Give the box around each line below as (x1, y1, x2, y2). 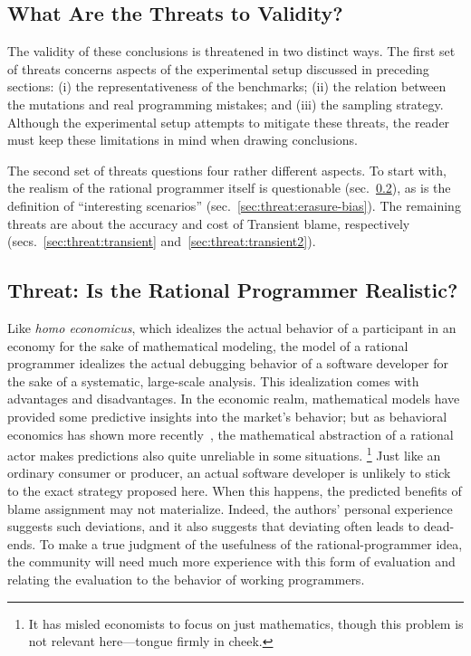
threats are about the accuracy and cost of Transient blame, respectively (7, 214, 410, 233)
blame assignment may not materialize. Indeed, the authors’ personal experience (7, 499, 453, 518)
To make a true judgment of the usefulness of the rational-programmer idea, (39, 534, 463, 553)
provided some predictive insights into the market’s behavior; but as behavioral (7, 406, 447, 425)
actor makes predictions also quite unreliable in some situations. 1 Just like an (7, 443, 441, 464)
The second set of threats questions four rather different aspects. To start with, (7, 160, 447, 179)
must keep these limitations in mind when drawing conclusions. (7, 130, 358, 149)
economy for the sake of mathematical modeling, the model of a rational (7, 336, 409, 355)
